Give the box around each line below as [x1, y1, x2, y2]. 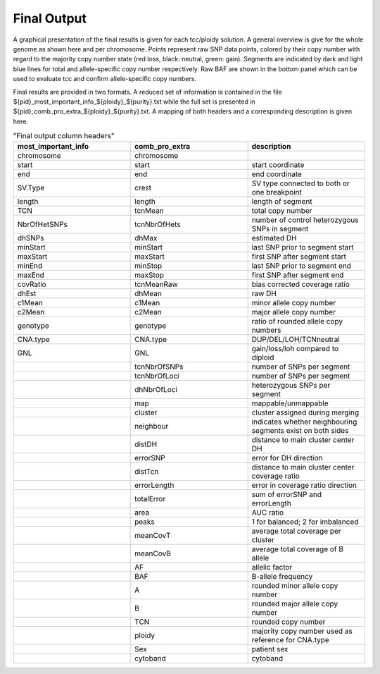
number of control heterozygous [251, 215, 359, 225]
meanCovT [134, 531, 171, 541]
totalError [134, 494, 166, 504]
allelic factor [251, 563, 293, 572]
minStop [134, 261, 163, 271]
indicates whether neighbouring [251, 417, 357, 427]
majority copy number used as [251, 626, 353, 636]
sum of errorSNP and [251, 490, 322, 500]
